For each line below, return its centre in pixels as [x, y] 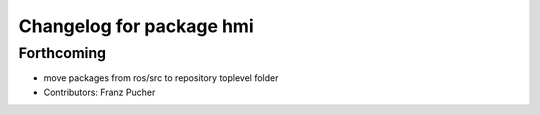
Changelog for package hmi [136, 26]
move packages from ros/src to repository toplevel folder [161, 78]
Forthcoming [62, 53]
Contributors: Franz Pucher [99, 92]
